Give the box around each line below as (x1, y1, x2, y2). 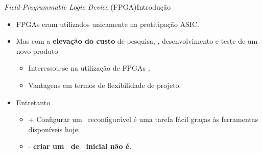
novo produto (16, 45, 58, 56)
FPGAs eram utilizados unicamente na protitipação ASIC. (16, 18, 199, 29)
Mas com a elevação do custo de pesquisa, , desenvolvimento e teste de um (16, 36, 258, 46)
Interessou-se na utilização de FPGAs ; (28, 63, 150, 73)
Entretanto (16, 97, 51, 107)
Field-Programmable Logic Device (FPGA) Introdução (4, 2, 171, 12)
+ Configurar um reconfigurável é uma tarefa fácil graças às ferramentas (28, 114, 258, 125)
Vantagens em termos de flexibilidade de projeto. (28, 79, 181, 90)
